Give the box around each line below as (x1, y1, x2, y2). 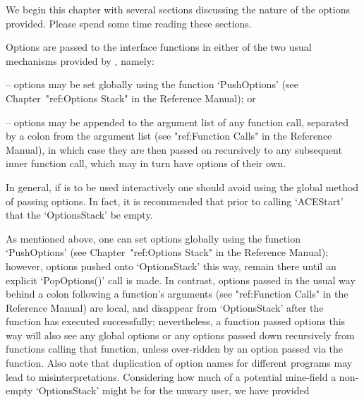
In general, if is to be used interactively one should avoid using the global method (6, 179, 359, 194)
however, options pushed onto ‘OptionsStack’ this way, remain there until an (6, 258, 336, 273)
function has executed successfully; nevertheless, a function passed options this (6, 314, 346, 329)
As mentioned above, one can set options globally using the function (6, 231, 301, 245)
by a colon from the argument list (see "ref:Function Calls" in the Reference (6, 128, 332, 143)
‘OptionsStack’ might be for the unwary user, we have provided (35, 383, 310, 398)
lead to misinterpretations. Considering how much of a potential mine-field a (6, 369, 336, 384)
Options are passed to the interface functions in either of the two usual (6, 39, 312, 54)
